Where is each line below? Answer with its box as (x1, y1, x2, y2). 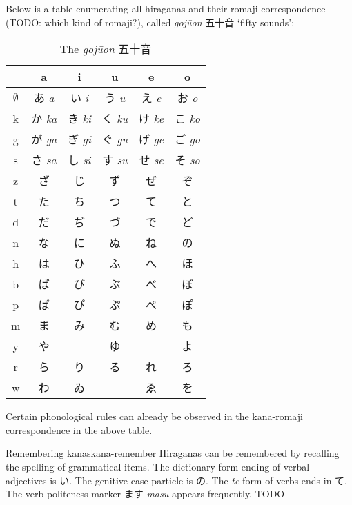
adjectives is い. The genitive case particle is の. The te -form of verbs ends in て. (6, 473, 347, 487)
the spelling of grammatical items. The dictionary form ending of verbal (6, 459, 310, 473)
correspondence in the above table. (6, 422, 153, 437)
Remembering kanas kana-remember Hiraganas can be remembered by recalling (6, 446, 340, 460)
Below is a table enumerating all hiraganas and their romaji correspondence (6, 1, 326, 15)
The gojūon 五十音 (59, 41, 152, 57)
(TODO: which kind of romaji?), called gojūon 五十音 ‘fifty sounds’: (6, 14, 295, 29)
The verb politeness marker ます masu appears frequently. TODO (6, 486, 285, 501)
